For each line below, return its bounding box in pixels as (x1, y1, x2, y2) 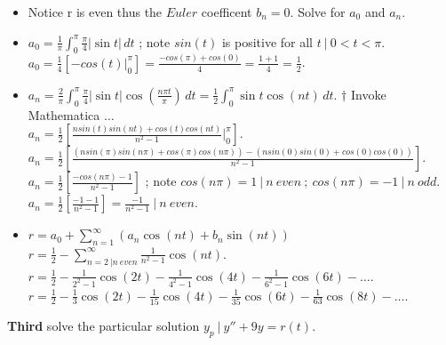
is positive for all (221, 32, 313, 51)
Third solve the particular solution (7, 316, 200, 334)
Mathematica (28, 105, 100, 124)
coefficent (201, 3, 252, 20)
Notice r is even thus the (28, 3, 163, 20)
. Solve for (290, 3, 346, 20)
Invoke (350, 84, 386, 103)
